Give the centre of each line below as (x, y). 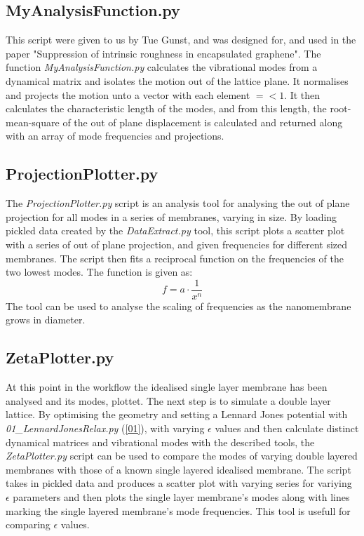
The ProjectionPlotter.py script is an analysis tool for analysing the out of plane (178, 203)
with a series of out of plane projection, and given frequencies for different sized (177, 244)
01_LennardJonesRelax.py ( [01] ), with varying (105, 428)
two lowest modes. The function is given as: (99, 272)
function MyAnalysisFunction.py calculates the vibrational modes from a (162, 67)
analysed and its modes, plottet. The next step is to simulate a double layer (168, 400)
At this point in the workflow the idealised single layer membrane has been (167, 387)
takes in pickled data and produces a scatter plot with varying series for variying (179, 483)
